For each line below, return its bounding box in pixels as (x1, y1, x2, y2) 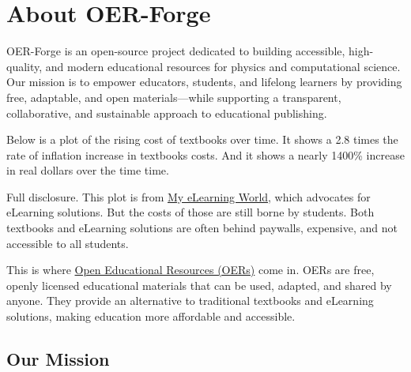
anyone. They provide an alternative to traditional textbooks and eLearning (6, 292, 374, 309)
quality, (6, 58, 43, 74)
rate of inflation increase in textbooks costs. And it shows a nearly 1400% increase (6, 146, 405, 163)
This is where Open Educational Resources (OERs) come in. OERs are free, (6, 261, 375, 278)
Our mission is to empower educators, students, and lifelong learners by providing (6, 73, 402, 90)
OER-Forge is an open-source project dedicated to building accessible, (6, 43, 345, 59)
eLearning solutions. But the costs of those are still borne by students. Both (6, 204, 375, 220)
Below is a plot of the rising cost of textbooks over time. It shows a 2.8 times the (6, 131, 398, 148)
